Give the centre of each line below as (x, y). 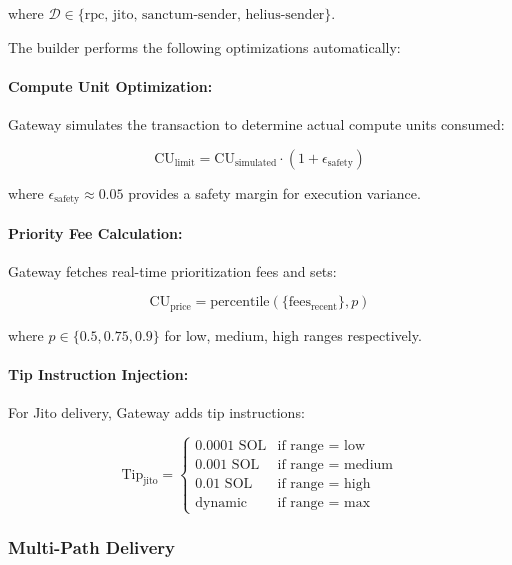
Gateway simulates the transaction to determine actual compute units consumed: (256, 123)
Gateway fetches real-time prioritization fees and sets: (172, 270)
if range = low (321, 446)
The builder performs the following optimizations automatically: (204, 46)
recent (324, 306)
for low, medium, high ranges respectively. (293, 334)
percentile (240, 302)
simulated (255, 163)
